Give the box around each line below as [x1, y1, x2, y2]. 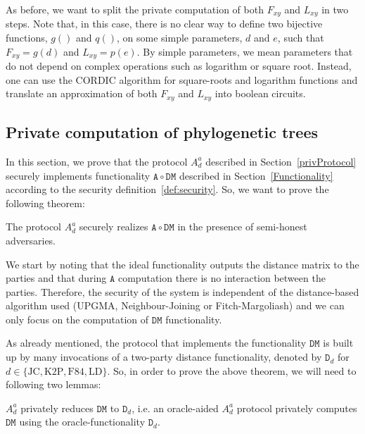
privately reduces [20, 400, 94, 415]
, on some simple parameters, [117, 30, 243, 45]
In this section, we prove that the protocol [6, 154, 188, 168]
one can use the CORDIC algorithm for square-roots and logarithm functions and [6, 72, 358, 87]
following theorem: [6, 195, 85, 210]
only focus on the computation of [6, 311, 149, 326]
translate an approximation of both [6, 86, 158, 101]
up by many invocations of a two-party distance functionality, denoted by [6, 349, 322, 364]
